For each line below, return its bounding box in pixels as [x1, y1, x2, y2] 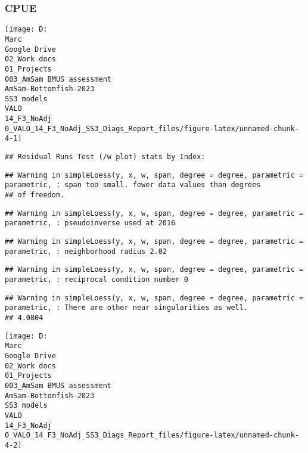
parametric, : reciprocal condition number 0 [5, 275, 188, 284]
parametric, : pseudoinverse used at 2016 [5, 219, 176, 228]
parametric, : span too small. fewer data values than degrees [5, 181, 261, 190]
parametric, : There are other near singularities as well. [5, 303, 248, 312]
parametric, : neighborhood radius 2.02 [5, 247, 167, 256]
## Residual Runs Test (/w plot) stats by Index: [5, 153, 206, 162]
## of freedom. [5, 191, 65, 200]
